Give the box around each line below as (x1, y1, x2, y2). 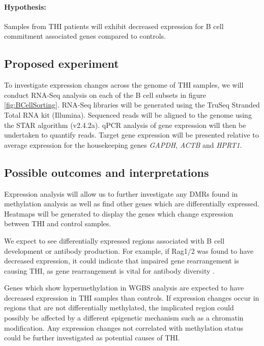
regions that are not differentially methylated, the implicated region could (4, 302, 234, 313)
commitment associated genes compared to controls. (4, 31, 166, 41)
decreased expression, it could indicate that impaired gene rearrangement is (4, 255, 239, 266)
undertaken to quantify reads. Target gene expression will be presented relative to (4, 129, 259, 140)
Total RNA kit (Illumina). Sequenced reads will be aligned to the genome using (4, 109, 252, 120)
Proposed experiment (4, 56, 119, 71)
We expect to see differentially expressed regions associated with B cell (4, 235, 225, 246)
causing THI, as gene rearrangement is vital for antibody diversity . (4, 265, 215, 276)
